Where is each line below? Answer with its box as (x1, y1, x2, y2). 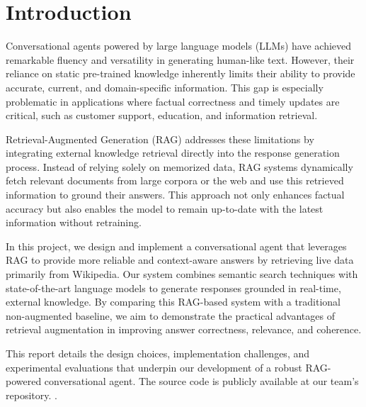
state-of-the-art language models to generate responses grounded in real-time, (6, 280, 341, 295)
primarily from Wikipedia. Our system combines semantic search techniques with (6, 267, 358, 281)
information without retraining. (6, 215, 142, 230)
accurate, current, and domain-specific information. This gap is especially (6, 79, 324, 94)
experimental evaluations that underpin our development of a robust (6, 359, 302, 374)
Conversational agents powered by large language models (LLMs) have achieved (6, 38, 352, 53)
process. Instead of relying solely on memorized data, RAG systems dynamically (6, 159, 353, 174)
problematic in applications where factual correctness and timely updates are (6, 94, 340, 108)
